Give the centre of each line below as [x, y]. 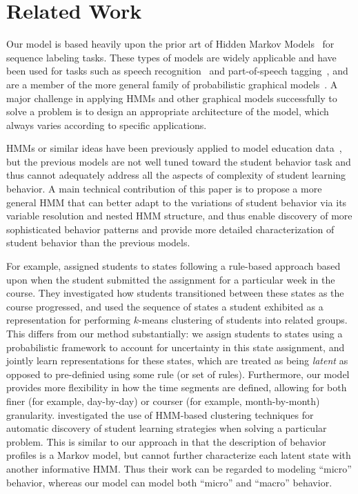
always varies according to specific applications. [107, 125]
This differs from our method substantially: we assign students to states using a [175, 333]
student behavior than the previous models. [98, 243]
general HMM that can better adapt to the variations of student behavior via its [177, 202]
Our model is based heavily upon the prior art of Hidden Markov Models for [170, 44]
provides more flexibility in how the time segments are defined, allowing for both [177, 387]
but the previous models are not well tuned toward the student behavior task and [179, 161]
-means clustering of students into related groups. [243, 320]
